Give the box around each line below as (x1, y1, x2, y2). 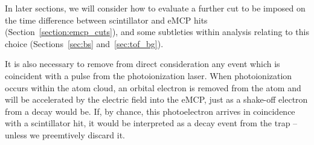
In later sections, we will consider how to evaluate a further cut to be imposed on (5, 2, 306, 14)
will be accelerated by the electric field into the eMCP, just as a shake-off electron (5, 93, 308, 106)
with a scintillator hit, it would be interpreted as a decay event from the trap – (5, 117, 298, 129)
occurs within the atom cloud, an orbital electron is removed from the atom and (5, 81, 301, 94)
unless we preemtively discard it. (5, 128, 126, 141)
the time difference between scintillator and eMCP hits (5, 13, 208, 26)
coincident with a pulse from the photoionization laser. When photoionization (5, 69, 292, 82)
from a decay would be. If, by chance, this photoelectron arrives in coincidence (5, 105, 295, 117)
